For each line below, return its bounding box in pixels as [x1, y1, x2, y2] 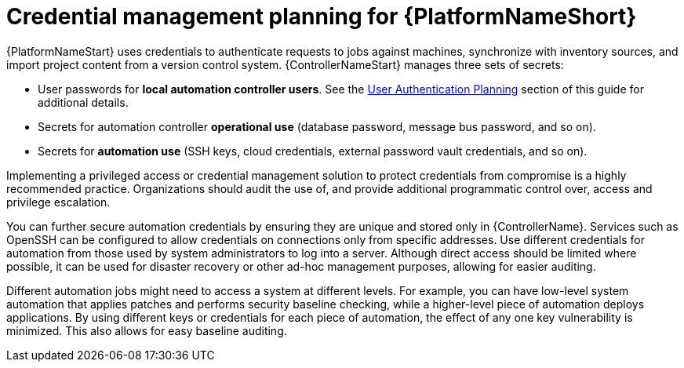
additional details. [38, 95, 129, 109]
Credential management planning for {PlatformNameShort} [6, 3, 637, 30]
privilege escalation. [6, 195, 111, 209]
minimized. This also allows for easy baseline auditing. [6, 323, 287, 337]
